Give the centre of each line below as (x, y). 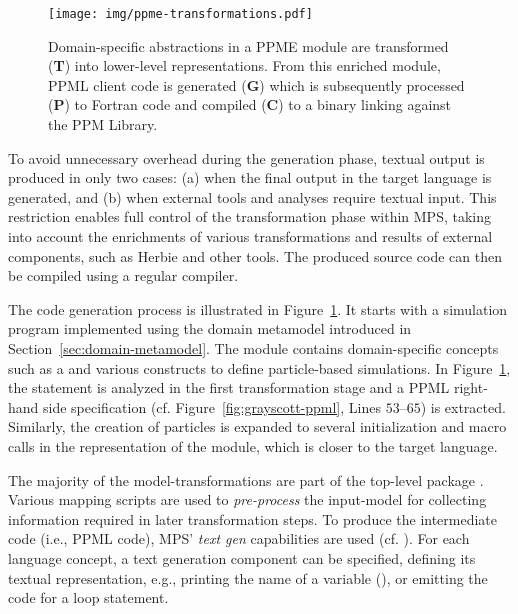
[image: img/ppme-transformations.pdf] (180, 14)
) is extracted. (463, 406)
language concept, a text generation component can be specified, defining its (242, 557)
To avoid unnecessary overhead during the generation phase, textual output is (246, 157)
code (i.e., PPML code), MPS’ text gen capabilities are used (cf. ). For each (239, 538)
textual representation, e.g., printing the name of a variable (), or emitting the (248, 577)
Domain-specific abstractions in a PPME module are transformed (248, 45)
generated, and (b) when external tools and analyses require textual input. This (252, 196)
